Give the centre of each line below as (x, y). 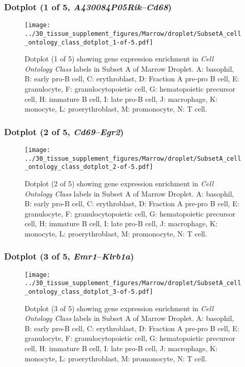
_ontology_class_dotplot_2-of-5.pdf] (89, 167)
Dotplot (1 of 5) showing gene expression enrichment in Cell (119, 59)
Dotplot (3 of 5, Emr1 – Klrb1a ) (69, 256)
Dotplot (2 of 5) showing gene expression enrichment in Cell (119, 183)
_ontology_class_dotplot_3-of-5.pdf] (89, 292)
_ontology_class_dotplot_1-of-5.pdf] (89, 42)
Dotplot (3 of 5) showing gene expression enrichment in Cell (119, 308)
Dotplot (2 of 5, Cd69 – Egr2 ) (64, 131)
